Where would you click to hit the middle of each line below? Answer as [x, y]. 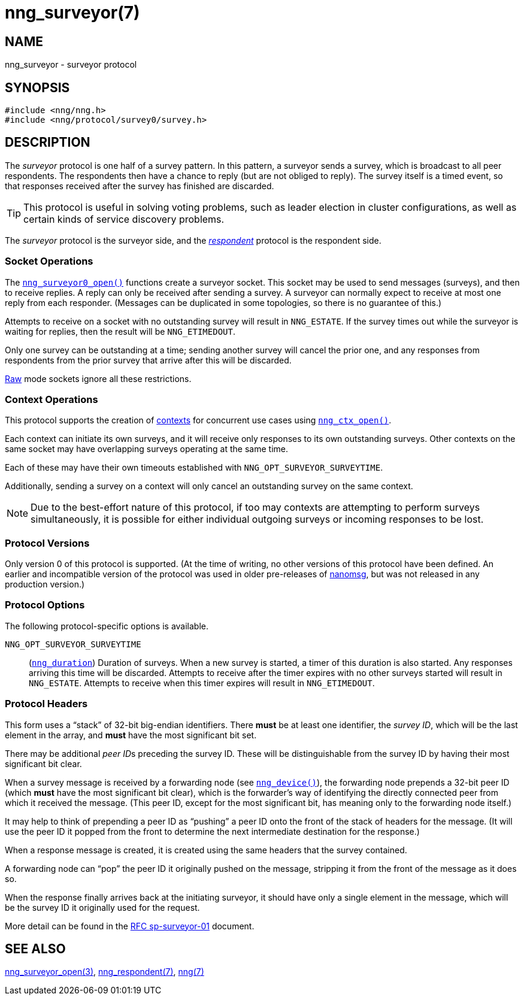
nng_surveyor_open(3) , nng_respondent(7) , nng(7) [105, 972]
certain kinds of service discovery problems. [124, 219]
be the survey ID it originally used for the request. [102, 907]
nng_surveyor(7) [72, 13]
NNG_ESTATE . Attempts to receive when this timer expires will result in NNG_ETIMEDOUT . [202, 683]
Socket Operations [49, 261]
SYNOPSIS [37, 87]
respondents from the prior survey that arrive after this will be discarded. [148, 360]
